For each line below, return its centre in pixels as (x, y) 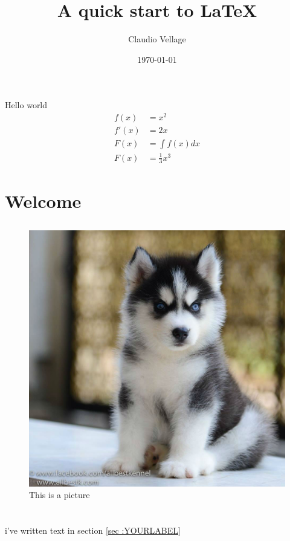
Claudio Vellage (157, 39)
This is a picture (60, 495)
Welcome (43, 200)
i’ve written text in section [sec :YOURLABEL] (93, 530)
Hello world (26, 105)
